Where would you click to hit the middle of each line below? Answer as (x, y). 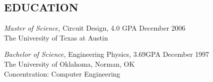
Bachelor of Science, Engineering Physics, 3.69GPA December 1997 (107, 54)
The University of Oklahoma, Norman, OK (70, 63)
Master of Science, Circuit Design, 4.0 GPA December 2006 (95, 28)
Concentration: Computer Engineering (62, 73)
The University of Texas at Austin (56, 37)
